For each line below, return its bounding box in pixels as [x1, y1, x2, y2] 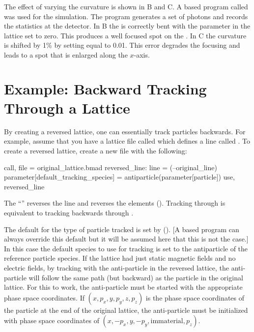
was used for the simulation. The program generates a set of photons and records [4, 11, 248, 21]
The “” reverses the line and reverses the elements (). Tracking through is [4, 198, 226, 208]
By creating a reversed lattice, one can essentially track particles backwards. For [4, 126, 246, 136]
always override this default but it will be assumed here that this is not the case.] [4, 234, 249, 244]
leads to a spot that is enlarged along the [4, 49, 128, 60]
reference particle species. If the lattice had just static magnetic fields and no [4, 253, 236, 263]
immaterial [150, 318, 183, 325]
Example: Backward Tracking [4, 78, 207, 98]
